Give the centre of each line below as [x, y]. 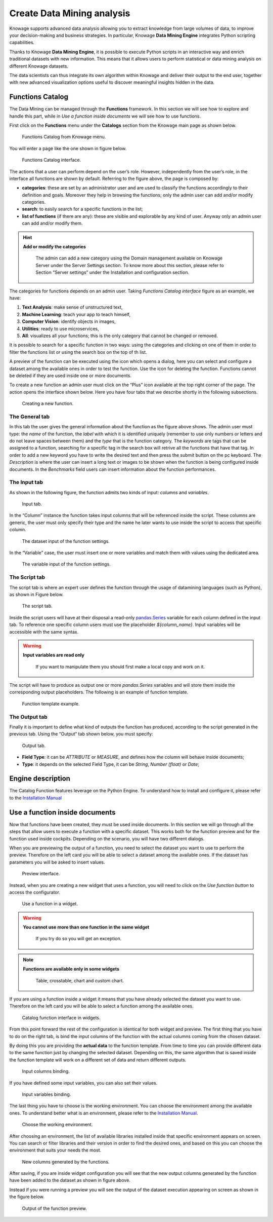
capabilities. [22, 43]
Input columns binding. [46, 1071]
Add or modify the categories [54, 247]
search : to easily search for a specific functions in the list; [82, 209]
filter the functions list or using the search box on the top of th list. [78, 352]
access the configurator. [35, 892]
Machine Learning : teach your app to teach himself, [76, 314]
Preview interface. [41, 874]
